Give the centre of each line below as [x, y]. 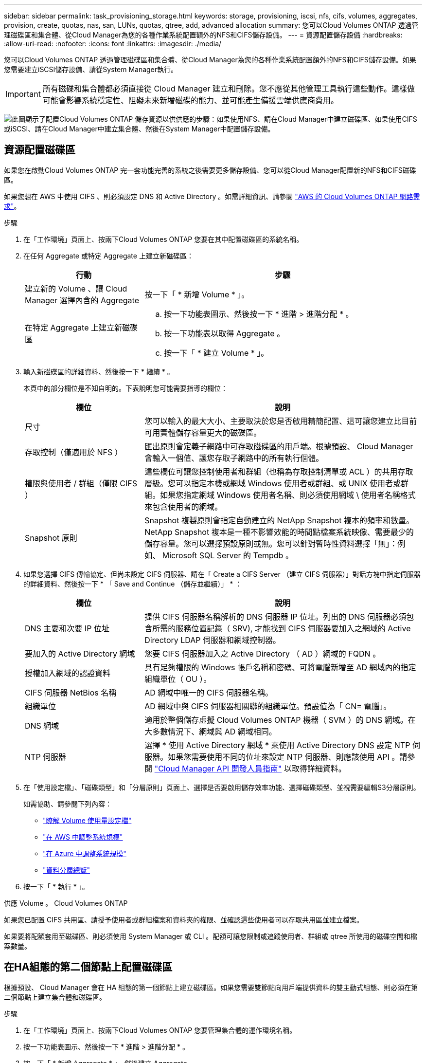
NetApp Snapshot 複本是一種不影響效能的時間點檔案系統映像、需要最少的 [279, 532]
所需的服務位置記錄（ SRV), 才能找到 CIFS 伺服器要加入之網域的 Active [282, 628]
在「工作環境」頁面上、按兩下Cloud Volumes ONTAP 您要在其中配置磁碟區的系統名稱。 [163, 239]
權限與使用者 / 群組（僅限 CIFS [81, 483]
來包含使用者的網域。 [184, 506]
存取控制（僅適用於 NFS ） [74, 452]
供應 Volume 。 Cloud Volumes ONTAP [66, 903]
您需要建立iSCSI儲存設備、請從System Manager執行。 [91, 69]
